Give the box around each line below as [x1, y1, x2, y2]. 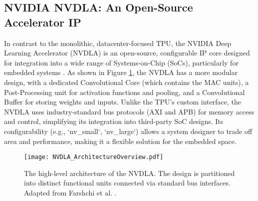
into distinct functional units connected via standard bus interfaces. [24, 177, 231, 188]
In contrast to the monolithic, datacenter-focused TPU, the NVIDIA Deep [4, 37, 232, 48]
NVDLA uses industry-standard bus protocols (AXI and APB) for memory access [4, 106, 255, 116]
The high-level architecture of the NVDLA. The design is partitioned [24, 167, 235, 178]
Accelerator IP [4, 14, 81, 29]
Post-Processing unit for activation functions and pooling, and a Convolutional [4, 86, 245, 97]
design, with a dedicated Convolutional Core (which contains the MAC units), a [4, 76, 249, 87]
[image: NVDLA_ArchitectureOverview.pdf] [24, 153, 164, 161]
